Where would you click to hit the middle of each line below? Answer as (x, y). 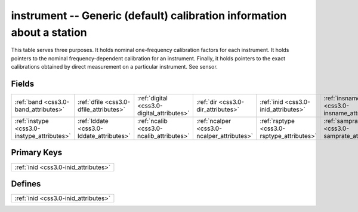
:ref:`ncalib (152, 121)
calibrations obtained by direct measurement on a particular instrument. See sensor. (114, 67)
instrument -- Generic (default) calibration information (149, 16)
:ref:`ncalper (214, 121)
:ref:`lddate (93, 121)
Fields (23, 84)
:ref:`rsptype (277, 121)
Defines (26, 184)
